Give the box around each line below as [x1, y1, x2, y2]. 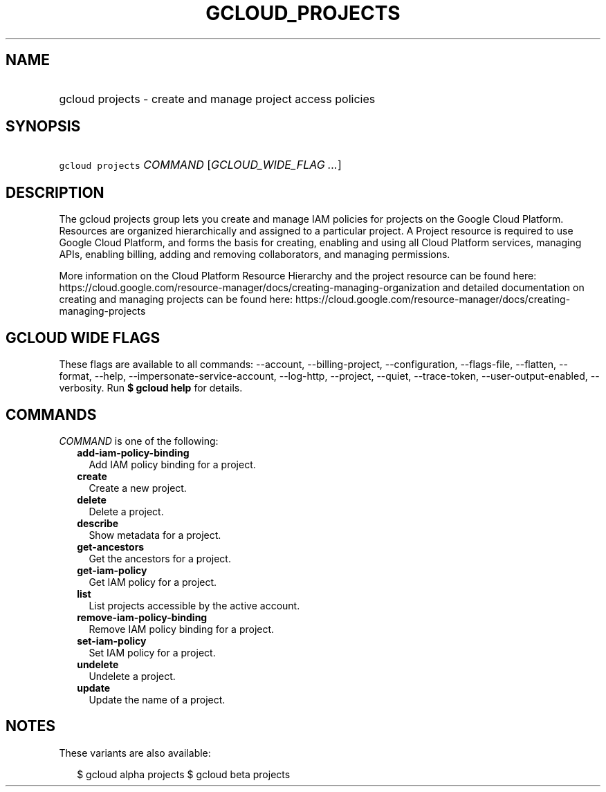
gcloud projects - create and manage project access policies [59, 91, 376, 106]
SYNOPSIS [6, 118, 81, 136]
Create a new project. [89, 481, 187, 494]
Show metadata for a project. [89, 528, 221, 541]
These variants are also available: [59, 746, 211, 759]
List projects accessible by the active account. [89, 599, 300, 611]
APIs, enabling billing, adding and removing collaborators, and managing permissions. [59, 248, 450, 261]
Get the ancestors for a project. [89, 552, 231, 564]
